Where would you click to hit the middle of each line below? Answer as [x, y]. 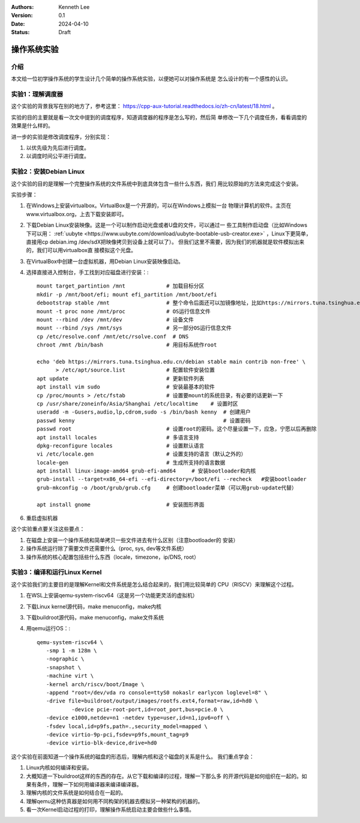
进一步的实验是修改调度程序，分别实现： [61, 137]
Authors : [22, 7]
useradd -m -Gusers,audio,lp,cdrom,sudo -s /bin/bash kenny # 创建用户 [144, 412]
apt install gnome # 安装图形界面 [121, 505]
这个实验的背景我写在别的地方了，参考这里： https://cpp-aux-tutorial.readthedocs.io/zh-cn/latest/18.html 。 [145, 106]
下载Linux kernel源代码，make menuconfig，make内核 [94, 606]
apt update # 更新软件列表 [121, 378]
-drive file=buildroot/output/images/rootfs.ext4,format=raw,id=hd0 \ [152, 701]
